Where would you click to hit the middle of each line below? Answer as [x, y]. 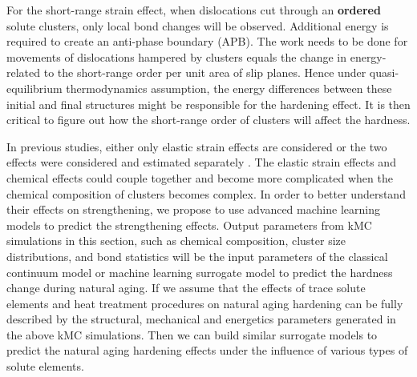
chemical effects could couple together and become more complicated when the [200, 177]
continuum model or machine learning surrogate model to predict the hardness [200, 272]
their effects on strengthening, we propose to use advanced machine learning [193, 209]
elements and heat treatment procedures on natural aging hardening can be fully [205, 303]
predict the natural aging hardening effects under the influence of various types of [207, 350]
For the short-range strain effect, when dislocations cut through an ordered [194, 10]
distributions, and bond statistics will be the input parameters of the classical [197, 256]
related [24, 72]
